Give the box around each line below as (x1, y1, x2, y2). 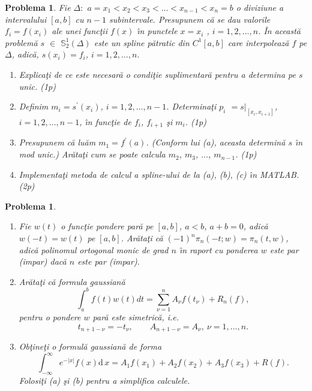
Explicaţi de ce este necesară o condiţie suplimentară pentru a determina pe (19, 68, 296, 80)
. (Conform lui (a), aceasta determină (146, 136, 286, 148)
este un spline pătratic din (94, 36, 190, 49)
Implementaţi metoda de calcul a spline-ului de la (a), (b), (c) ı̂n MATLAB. (19, 168, 299, 180)
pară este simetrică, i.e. (92, 311, 179, 323)
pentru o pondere (19, 311, 81, 323)
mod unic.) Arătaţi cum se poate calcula (19, 148, 166, 160)
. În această (258, 25, 301, 37)
